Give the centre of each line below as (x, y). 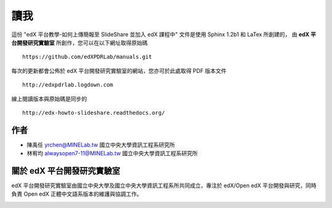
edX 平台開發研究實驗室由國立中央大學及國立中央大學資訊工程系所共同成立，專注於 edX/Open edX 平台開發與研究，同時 (164, 186)
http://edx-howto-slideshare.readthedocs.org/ (94, 113)
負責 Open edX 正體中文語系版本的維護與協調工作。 (77, 194)
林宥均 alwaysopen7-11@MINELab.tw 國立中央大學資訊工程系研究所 (112, 153)
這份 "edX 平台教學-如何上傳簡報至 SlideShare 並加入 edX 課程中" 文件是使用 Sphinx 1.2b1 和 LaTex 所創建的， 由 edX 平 (164, 34)
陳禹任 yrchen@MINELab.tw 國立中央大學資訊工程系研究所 (101, 145)
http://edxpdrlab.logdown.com (68, 85)
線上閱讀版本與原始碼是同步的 (49, 99)
